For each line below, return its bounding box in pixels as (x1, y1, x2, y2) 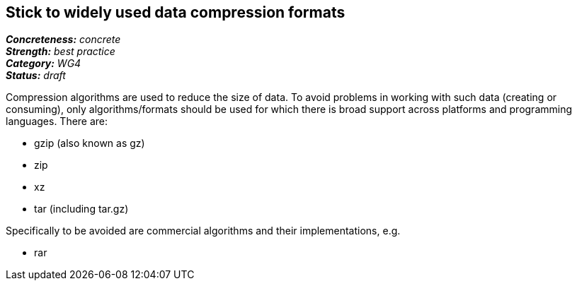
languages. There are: (6, 115, 108, 128)
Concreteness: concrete (6, 33, 121, 46)
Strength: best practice (6, 45, 115, 58)
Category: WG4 (6, 57, 81, 70)
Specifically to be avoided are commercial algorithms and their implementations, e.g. (6, 225, 401, 237)
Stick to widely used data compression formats (6, 4, 345, 21)
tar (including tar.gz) (34, 203, 129, 215)
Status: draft (6, 69, 66, 82)
